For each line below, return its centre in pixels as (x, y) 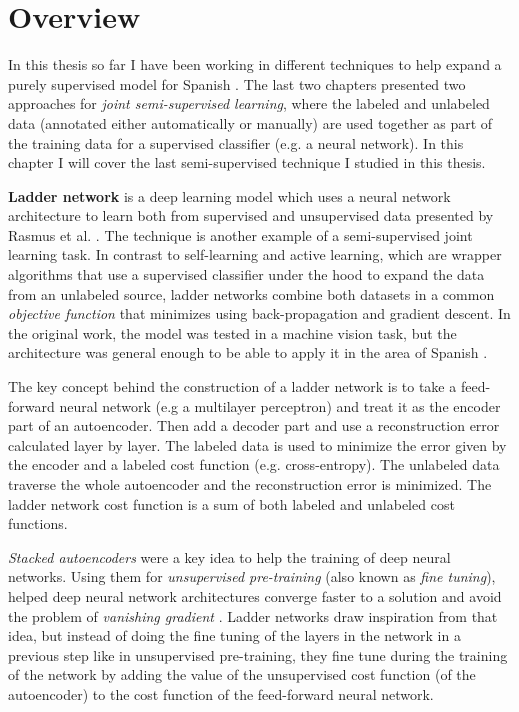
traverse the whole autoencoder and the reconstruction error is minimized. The (250, 484)
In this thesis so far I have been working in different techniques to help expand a (255, 64)
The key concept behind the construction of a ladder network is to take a (232, 386)
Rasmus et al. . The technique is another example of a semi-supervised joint (240, 234)
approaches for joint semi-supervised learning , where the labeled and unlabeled (249, 103)
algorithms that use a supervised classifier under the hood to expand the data (246, 274)
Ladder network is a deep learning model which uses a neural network (229, 195)
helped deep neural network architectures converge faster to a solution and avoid (255, 595)
